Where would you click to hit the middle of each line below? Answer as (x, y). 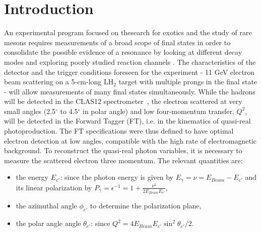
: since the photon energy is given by (117, 177)
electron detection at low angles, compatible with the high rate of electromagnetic (130, 140)
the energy (32, 177)
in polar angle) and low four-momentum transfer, (158, 111)
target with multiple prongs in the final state (188, 82)
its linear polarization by (54, 187)
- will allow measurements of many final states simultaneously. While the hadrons (130, 91)
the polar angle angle (48, 223)
